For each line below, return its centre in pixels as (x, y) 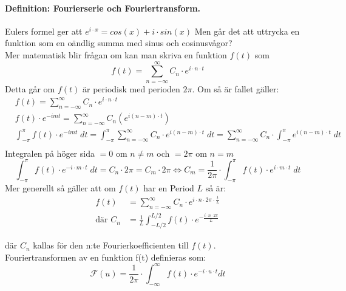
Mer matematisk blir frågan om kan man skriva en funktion (116, 54)
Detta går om (30, 88)
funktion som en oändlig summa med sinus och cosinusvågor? (119, 43)
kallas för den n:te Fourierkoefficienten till (111, 245)
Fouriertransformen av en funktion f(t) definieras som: (106, 257)
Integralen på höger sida (50, 153)
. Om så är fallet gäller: (236, 88)
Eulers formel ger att (44, 31)
